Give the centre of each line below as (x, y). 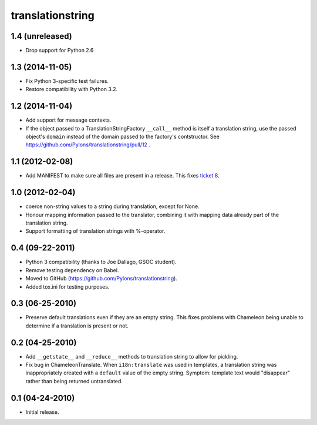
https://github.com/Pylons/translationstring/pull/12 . (88, 145)
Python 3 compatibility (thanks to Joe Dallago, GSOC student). (101, 262)
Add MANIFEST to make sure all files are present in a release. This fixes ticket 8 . (122, 176)
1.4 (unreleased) (42, 36)
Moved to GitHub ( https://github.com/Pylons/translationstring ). (101, 279)
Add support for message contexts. (68, 120)
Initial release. (42, 412)
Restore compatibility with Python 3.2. (71, 89)
